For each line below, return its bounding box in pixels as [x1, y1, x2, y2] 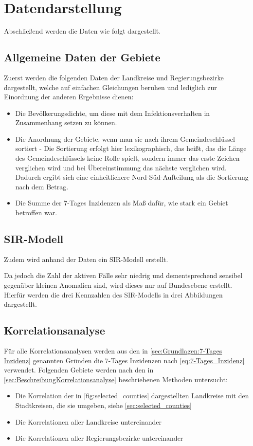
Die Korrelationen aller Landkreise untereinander [15, 416, 162, 427]
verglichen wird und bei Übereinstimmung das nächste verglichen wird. [15, 162, 227, 172]
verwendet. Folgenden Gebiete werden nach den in [4, 365, 154, 375]
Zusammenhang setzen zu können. [15, 117, 117, 128]
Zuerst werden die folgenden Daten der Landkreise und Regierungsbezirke [4, 72, 224, 82]
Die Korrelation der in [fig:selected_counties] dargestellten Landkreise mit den [15, 390, 249, 401]
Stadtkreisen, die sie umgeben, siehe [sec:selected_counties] [15, 400, 192, 410]
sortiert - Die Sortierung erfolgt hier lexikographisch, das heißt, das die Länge [15, 143, 247, 153]
